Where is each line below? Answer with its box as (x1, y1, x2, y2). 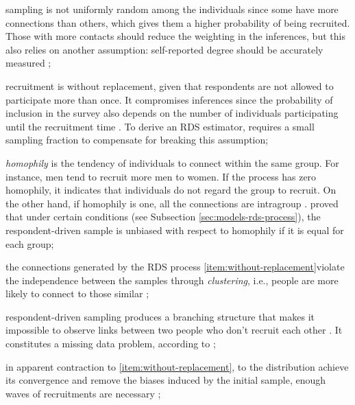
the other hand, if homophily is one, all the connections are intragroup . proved (5, 196, 339, 210)
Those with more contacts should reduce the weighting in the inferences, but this (5, 29, 345, 43)
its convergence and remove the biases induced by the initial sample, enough (5, 373, 326, 387)
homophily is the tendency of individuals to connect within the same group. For (5, 155, 339, 170)
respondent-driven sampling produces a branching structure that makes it (5, 309, 315, 323)
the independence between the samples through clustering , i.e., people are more (5, 273, 339, 287)
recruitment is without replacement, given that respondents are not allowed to (5, 78, 334, 93)
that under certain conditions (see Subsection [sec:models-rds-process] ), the (5, 209, 321, 224)
